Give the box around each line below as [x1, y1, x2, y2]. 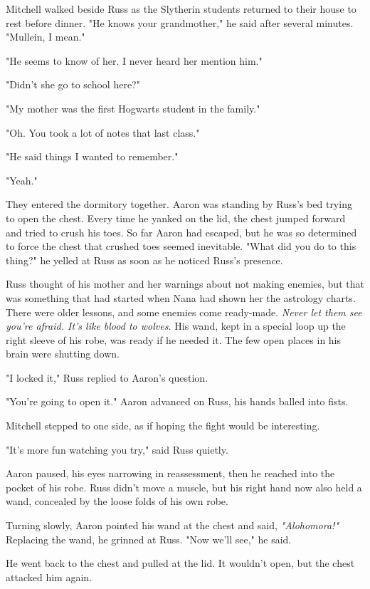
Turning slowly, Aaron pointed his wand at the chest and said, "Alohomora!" [6, 518, 339, 533]
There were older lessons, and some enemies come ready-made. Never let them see [6, 304, 362, 319]
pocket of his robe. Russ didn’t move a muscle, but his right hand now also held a [6, 479, 362, 494]
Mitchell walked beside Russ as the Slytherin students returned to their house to [6, 1, 356, 16]
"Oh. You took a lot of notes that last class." [6, 125, 200, 140]
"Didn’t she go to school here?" [6, 77, 140, 92]
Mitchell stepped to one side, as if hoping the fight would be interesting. [6, 418, 320, 433]
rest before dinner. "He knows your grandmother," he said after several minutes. [6, 15, 354, 30]
